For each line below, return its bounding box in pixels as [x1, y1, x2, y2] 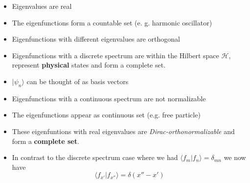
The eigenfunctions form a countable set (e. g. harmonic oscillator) [12, 17, 212, 27]
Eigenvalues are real [12, 1, 72, 11]
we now [224, 152, 246, 162]
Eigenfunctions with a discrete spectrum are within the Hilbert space [12, 50, 219, 60]
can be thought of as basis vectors [26, 76, 129, 86]
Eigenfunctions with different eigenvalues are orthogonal [12, 34, 180, 44]
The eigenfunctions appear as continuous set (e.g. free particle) [12, 110, 201, 120]
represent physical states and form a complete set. [12, 60, 166, 70]
